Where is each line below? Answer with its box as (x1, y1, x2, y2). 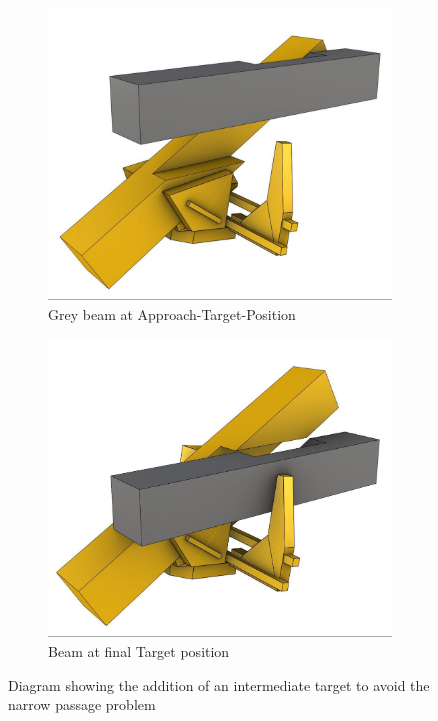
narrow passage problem (8, 694, 156, 715)
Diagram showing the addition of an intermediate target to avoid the (8, 674, 430, 695)
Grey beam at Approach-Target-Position (48, 303, 296, 324)
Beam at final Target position (48, 640, 230, 661)
